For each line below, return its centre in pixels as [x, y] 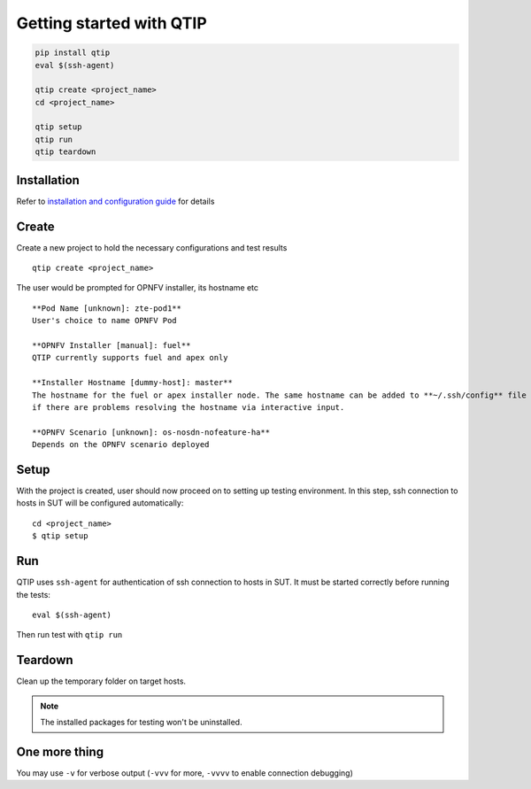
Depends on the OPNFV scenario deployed [121, 445]
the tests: [33, 594]
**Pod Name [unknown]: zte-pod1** [107, 308]
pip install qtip [73, 53]
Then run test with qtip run [69, 635]
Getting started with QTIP [112, 23]
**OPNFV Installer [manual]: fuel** [112, 346]
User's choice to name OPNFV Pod [104, 321]
